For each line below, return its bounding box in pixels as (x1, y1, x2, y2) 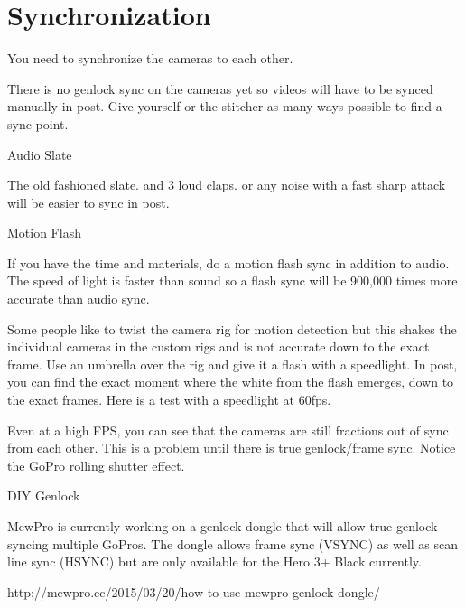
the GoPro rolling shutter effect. (7, 455, 185, 474)
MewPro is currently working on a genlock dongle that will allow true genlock (7, 517, 438, 535)
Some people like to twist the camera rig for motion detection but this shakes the (7, 319, 457, 338)
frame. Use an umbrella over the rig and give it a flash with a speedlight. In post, (7, 354, 458, 373)
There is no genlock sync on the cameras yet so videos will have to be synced (7, 79, 433, 98)
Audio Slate (7, 145, 72, 164)
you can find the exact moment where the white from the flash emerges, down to (7, 372, 454, 391)
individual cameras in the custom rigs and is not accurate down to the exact (7, 337, 430, 356)
